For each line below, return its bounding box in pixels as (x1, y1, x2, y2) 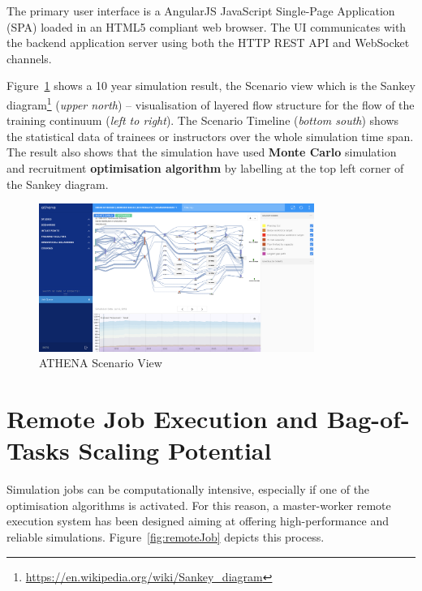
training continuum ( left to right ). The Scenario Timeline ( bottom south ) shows (6, 112, 399, 129)
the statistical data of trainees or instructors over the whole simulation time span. (6, 127, 414, 144)
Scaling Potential (78, 434, 272, 467)
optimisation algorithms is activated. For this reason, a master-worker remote (6, 496, 391, 513)
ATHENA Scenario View (39, 354, 162, 371)
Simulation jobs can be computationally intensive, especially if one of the (6, 481, 370, 498)
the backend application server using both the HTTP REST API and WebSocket (6, 34, 410, 51)
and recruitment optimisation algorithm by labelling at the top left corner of (6, 160, 404, 176)
